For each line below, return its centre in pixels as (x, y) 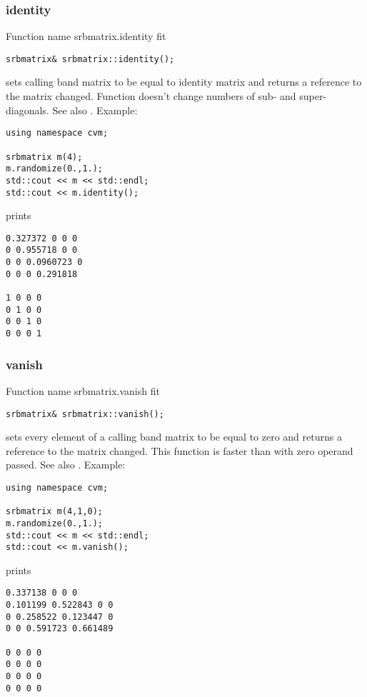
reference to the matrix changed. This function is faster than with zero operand (180, 450)
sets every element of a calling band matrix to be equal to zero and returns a (174, 437)
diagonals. (27, 110)
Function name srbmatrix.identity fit (86, 36)
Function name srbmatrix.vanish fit (83, 390)
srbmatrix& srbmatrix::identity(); (90, 59)
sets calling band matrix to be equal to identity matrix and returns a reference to (184, 82)
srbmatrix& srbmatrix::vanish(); (85, 414)
